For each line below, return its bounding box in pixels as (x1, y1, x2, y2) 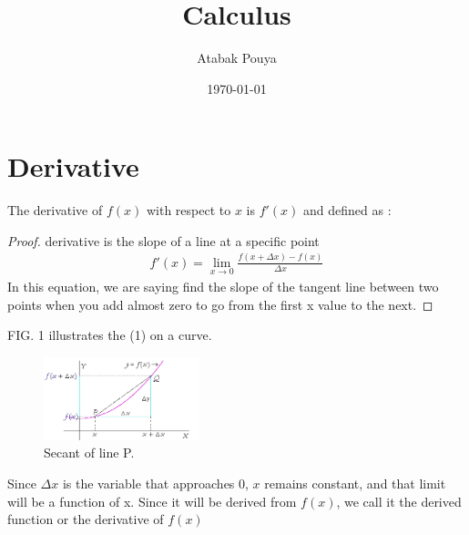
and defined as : (303, 201, 392, 220)
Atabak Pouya (197, 48, 277, 67)
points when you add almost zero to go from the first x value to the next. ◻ (7, 294, 433, 314)
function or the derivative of (7, 509, 164, 529)
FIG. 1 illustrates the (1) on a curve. (7, 325, 212, 345)
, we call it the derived (336, 491, 462, 510)
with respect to (146, 201, 231, 220)
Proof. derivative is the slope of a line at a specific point (7, 231, 320, 250)
